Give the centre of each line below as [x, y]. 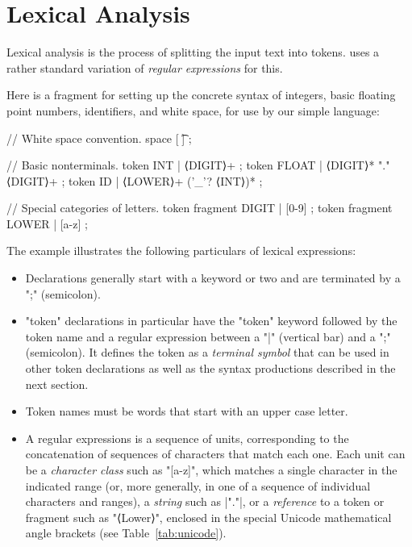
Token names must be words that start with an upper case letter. [187, 411]
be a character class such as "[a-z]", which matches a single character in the [211, 470]
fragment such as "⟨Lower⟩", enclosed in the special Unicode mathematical [208, 517]
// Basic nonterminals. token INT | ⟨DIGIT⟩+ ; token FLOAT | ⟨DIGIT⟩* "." [198, 165]
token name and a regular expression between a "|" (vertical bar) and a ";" [208, 336]
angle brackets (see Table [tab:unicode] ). [126, 533]
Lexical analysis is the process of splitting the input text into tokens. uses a [193, 52]
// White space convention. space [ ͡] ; [99, 138]
